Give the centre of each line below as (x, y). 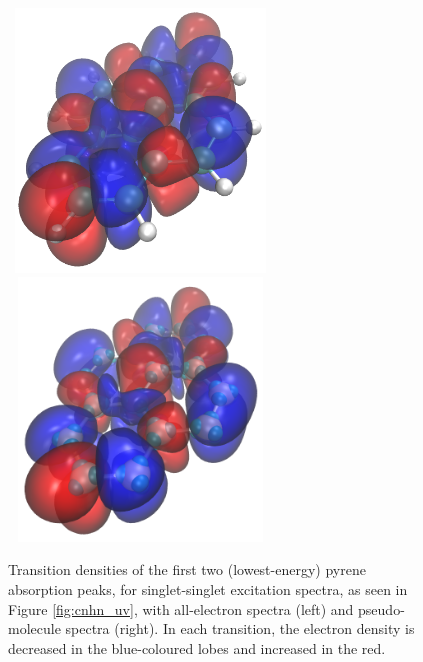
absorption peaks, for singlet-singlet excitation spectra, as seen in (208, 588)
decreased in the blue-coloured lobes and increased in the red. (197, 647)
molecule (34, 628)
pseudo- (381, 608)
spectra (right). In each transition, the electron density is (240, 628)
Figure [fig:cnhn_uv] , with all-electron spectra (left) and (181, 608)
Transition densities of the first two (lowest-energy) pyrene (187, 569)
